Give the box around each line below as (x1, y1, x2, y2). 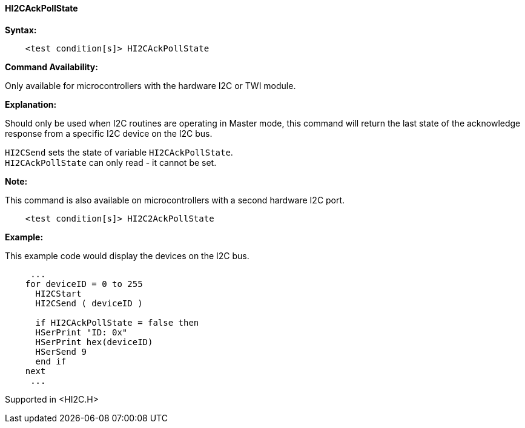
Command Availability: (5, 61, 98, 72)
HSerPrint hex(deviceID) (35, 337, 153, 347)
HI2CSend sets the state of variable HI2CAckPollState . (5, 147, 233, 157)
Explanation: (5, 99, 57, 110)
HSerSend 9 (35, 346, 87, 357)
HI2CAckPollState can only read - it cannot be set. (5, 157, 217, 168)
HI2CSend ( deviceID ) (35, 298, 143, 308)
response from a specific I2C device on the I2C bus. (5, 128, 213, 139)
